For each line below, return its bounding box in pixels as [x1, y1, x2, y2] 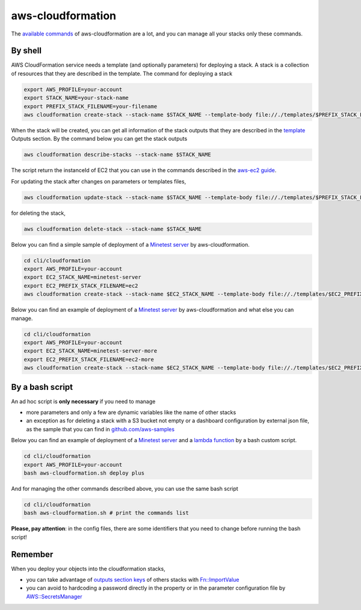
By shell [11, 46, 42, 56]
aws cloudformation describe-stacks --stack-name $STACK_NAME [23, 151, 211, 158]
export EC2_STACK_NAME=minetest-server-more [23, 348, 158, 354]
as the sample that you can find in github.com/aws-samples [26, 425, 174, 433]
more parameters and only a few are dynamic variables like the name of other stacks [26, 409, 236, 416]
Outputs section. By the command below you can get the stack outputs [11, 135, 188, 143]
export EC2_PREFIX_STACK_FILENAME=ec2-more [23, 356, 155, 363]
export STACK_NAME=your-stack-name [23, 94, 129, 102]
